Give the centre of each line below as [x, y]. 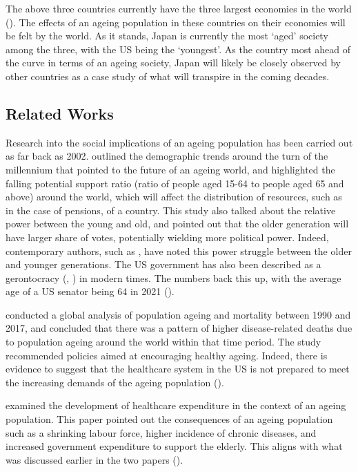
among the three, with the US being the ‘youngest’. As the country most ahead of [178, 49]
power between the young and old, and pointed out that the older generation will [177, 224]
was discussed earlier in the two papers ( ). [95, 459]
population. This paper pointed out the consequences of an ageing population [169, 419]
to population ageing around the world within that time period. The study [163, 342]
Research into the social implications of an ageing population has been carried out [179, 142]
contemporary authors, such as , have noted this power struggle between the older [179, 251]
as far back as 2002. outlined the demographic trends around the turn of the [167, 156]
